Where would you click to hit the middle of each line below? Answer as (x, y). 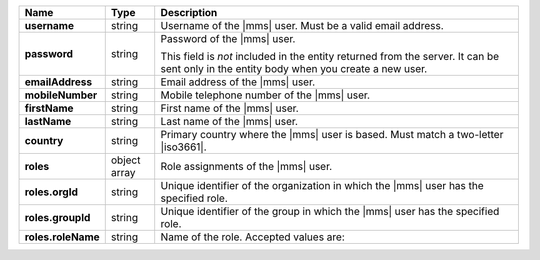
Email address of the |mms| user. (238, 82)
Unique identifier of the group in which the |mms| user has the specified (330, 211)
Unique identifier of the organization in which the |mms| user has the (322, 185)
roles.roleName (62, 237)
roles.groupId (57, 217)
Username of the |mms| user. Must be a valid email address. (302, 25)
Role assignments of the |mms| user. (246, 166)
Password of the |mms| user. (228, 38)
